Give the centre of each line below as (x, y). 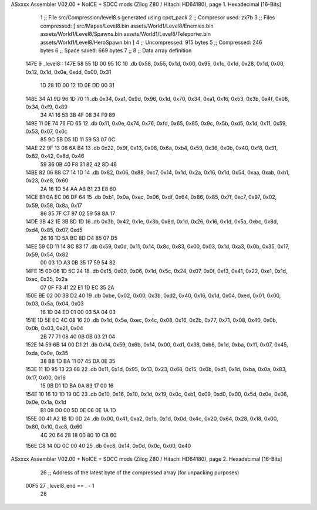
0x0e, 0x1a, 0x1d (46, 402)
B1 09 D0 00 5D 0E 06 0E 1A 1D (78, 410)
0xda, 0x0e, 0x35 (47, 353)
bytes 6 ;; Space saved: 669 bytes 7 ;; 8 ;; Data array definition (116, 50)
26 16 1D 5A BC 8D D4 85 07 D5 (79, 238)
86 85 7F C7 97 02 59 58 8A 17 (78, 213)
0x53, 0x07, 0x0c (46, 131)
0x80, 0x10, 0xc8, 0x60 (54, 427)
